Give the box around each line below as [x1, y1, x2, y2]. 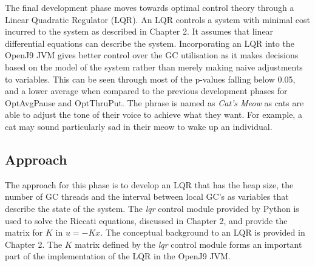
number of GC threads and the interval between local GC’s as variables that [5, 190, 289, 203]
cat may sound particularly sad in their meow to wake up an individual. [5, 120, 273, 132]
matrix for [5, 226, 43, 239]
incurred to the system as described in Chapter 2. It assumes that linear [5, 25, 274, 38]
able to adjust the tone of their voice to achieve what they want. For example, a [5, 108, 302, 121]
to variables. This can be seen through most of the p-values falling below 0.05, [5, 72, 296, 85]
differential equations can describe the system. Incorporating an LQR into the [5, 36, 294, 49]
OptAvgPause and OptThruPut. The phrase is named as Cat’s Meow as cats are [5, 96, 304, 109]
